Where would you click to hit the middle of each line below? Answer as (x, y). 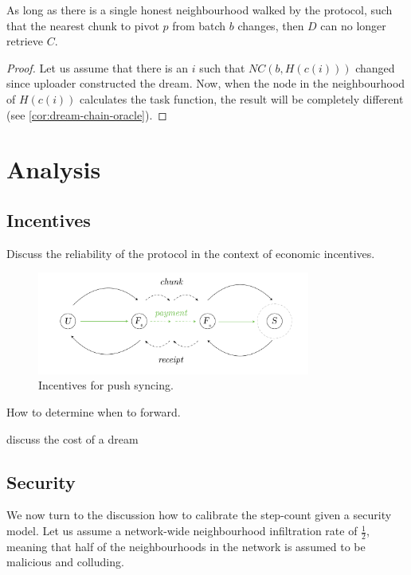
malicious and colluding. (65, 562)
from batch (199, 25)
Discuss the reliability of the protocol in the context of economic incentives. (191, 253)
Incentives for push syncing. (106, 385)
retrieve (25, 41)
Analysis (54, 169)
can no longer (353, 25)
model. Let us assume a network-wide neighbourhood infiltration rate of (182, 531)
